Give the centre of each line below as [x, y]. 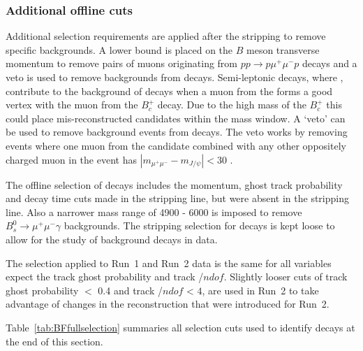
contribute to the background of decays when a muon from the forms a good [169, 91]
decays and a [329, 63]
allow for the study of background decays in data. [112, 239]
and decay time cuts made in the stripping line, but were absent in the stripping [177, 198]
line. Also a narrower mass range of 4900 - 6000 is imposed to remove [154, 212]
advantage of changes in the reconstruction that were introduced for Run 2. [168, 304]
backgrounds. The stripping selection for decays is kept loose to [199, 225]
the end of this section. [54, 341]
